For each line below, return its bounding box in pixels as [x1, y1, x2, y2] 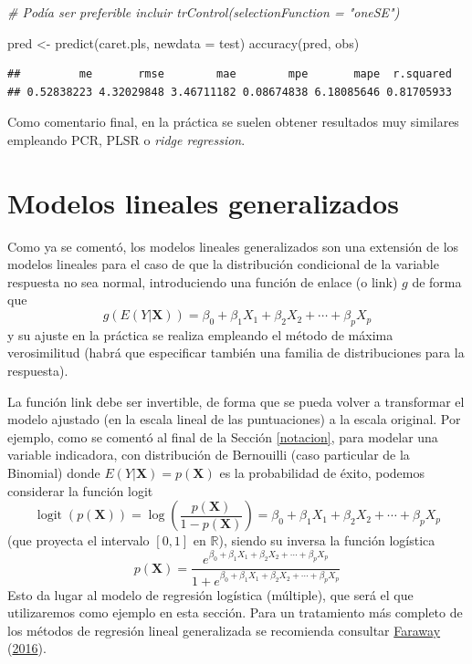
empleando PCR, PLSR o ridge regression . [7, 130, 246, 149]
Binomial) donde [7, 463, 100, 482]
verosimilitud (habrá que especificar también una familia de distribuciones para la [7, 343, 465, 362]
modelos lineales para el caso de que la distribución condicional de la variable [7, 254, 439, 274]
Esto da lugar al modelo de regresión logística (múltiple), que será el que [7, 585, 414, 604]
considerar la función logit [7, 481, 153, 500]
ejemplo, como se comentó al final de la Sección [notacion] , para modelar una [7, 427, 438, 446]
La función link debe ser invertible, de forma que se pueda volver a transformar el [7, 391, 465, 410]
